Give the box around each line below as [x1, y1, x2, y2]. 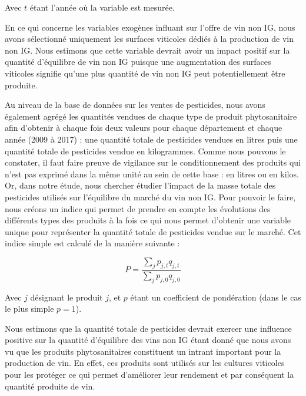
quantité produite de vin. [5, 379, 95, 392]
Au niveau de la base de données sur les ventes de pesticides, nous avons [5, 98, 265, 111]
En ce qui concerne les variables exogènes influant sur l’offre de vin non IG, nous [5, 21, 295, 33]
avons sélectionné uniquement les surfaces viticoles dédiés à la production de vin [5, 32, 294, 45]
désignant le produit [30, 291, 103, 303]
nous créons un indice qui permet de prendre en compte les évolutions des [5, 202, 271, 214]
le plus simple [5, 302, 54, 315]
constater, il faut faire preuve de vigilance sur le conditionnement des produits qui [5, 156, 301, 169]
